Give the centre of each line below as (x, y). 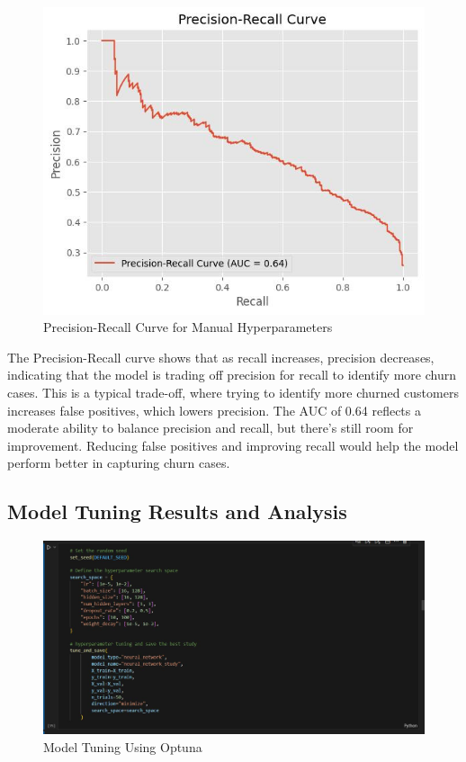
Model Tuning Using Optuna (123, 746)
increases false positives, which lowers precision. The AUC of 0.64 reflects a (214, 410)
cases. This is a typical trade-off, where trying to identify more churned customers (233, 392)
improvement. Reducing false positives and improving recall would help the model (233, 445)
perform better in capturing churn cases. (119, 463)
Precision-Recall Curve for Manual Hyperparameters (188, 327)
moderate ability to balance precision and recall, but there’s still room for (211, 428)
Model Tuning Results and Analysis (177, 511)
